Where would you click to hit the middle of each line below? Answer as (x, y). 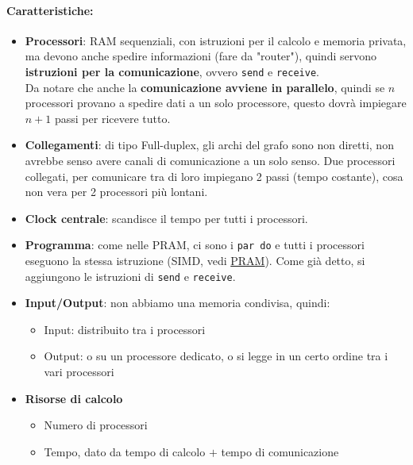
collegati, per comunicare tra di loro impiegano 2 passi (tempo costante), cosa (214, 176)
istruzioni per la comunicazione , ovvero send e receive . (172, 71)
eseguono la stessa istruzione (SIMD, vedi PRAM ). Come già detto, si (195, 261)
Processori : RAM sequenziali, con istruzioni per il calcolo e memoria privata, (216, 40)
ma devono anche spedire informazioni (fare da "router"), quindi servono (201, 56)
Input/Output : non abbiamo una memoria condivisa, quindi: (178, 303)
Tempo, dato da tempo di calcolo (125, 451)
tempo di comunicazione (280, 451)
